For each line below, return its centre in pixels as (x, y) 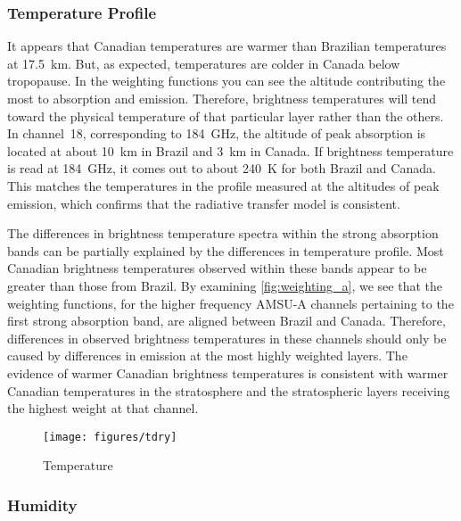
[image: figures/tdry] (110, 437)
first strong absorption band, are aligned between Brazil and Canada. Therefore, (226, 321)
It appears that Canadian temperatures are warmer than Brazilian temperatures (227, 46)
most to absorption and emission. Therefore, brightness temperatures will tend (222, 98)
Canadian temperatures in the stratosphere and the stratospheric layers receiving (229, 390)
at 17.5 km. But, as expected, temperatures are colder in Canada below (204, 63)
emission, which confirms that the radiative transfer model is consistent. (204, 203)
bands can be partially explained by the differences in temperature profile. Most (226, 250)
